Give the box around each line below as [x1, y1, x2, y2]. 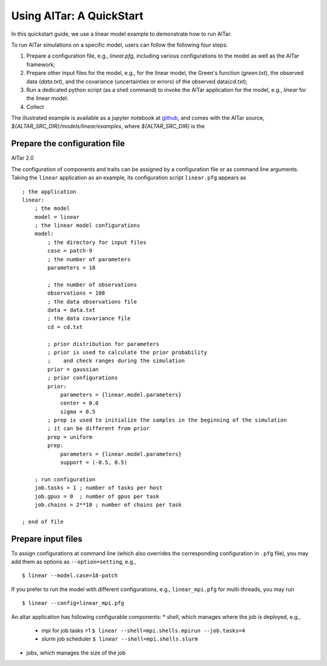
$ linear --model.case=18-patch [22, 572, 118, 579]
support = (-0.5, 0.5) [60, 459, 128, 466]
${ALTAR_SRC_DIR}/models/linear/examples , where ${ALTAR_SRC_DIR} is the [11, 123, 205, 130]
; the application [22, 188, 77, 195]
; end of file [22, 518, 64, 525]
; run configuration [34, 475, 96, 483]
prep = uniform [47, 433, 93, 440]
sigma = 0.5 [60, 408, 96, 415]
